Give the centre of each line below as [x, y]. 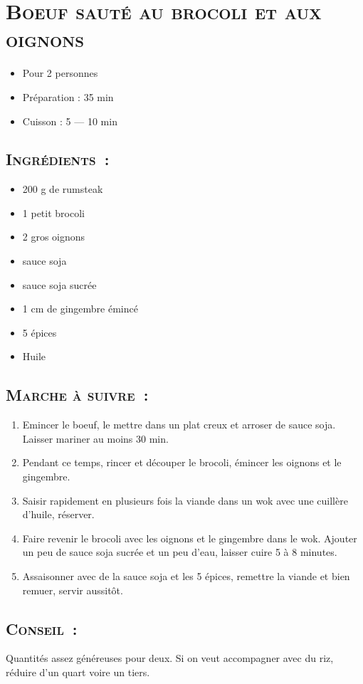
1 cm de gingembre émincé [80, 309]
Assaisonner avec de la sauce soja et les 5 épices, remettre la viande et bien [186, 576]
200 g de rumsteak [63, 189]
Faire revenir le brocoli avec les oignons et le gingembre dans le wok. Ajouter [190, 538]
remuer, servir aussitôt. [73, 590]
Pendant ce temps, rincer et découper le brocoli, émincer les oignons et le [182, 462]
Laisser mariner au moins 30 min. [95, 438]
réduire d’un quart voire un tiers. [78, 672]
